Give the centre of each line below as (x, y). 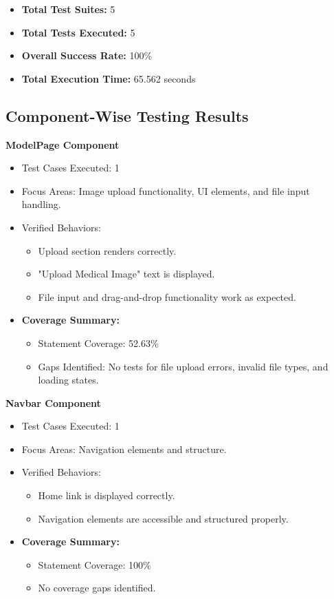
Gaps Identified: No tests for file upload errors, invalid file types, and (183, 366)
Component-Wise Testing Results (127, 115)
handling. (41, 204)
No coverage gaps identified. (97, 588)
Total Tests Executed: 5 (78, 32)
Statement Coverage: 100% (94, 564)
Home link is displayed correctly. (107, 495)
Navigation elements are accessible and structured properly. (163, 518)
